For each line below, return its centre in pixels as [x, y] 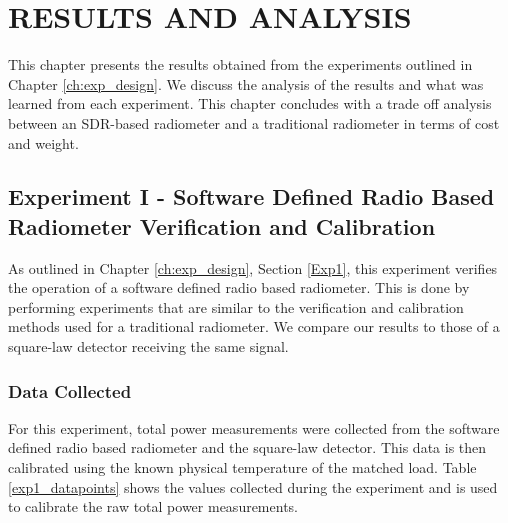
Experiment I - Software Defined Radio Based [251, 196]
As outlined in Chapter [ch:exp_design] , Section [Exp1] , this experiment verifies [253, 267]
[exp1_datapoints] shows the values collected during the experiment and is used [253, 486]
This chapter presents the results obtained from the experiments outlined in [240, 64]
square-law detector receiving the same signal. [148, 346]
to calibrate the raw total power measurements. [153, 506]
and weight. [43, 142]
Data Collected [70, 390]
